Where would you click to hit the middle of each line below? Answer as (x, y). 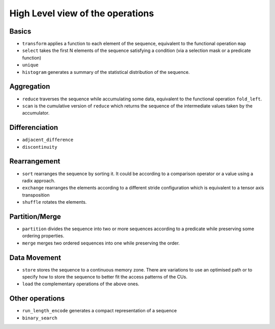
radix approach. (39, 180)
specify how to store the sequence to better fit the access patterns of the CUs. (105, 277)
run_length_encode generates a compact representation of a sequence (100, 311)
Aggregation (30, 87)
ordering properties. (43, 236)
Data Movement (35, 257)
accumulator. (36, 113)
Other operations (37, 299)
